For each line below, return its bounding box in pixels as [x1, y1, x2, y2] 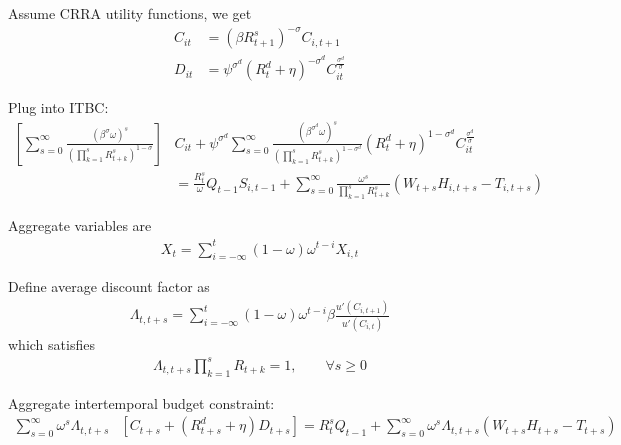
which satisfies [8, 333, 95, 354]
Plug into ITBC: [8, 97, 109, 118]
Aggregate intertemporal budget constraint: [8, 392, 275, 413]
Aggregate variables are [8, 215, 152, 236]
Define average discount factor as [8, 276, 210, 297]
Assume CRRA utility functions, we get [8, 3, 252, 23]
